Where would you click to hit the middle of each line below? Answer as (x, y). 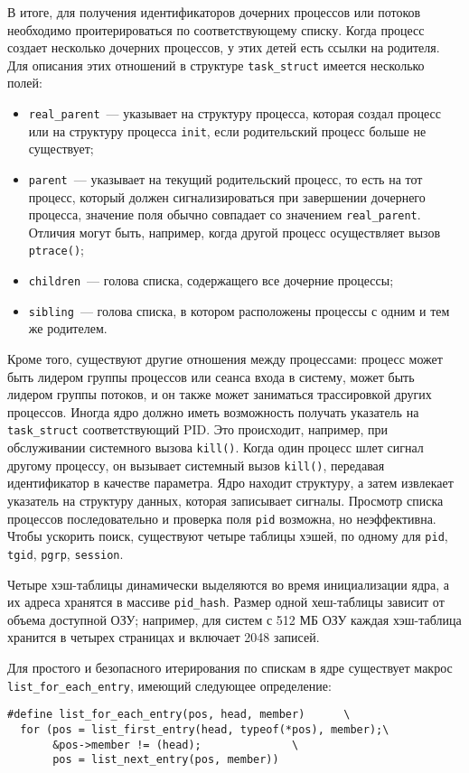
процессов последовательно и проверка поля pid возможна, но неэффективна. (222, 518)
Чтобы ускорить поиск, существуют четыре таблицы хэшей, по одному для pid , (228, 536)
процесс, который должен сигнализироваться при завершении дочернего (227, 196)
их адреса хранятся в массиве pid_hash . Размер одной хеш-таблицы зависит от (226, 602)
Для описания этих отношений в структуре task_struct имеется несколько (216, 65)
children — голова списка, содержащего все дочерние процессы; (211, 280)
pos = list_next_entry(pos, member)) (166, 760)
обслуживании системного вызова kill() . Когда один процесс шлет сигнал (216, 447)
